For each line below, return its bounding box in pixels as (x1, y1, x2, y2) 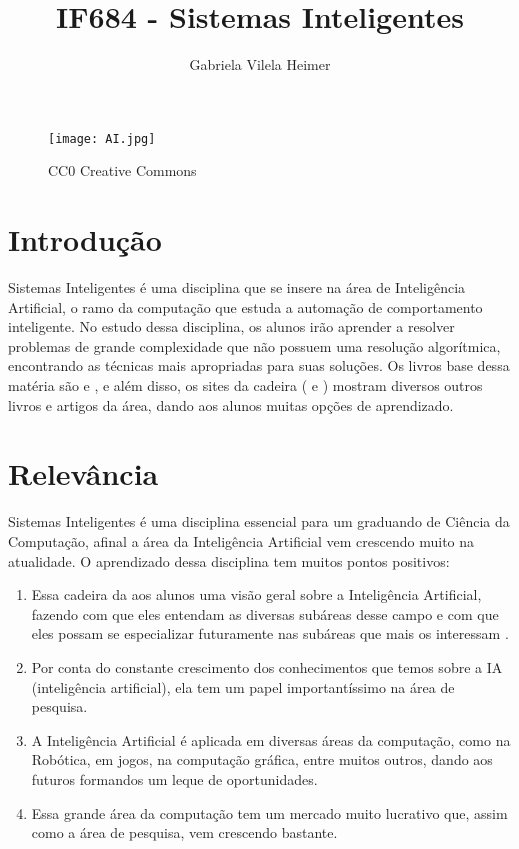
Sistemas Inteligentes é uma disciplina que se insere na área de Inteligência (8, 277, 466, 298)
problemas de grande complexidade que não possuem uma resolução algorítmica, (8, 335, 501, 356)
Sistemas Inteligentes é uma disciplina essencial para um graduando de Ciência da (8, 511, 510, 532)
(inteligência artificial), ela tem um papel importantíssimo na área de (31, 676, 455, 697)
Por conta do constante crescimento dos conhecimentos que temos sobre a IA (31, 656, 503, 677)
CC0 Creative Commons (48, 160, 197, 181)
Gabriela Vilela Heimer (189, 54, 331, 75)
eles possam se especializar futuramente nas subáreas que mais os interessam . (31, 623, 509, 644)
